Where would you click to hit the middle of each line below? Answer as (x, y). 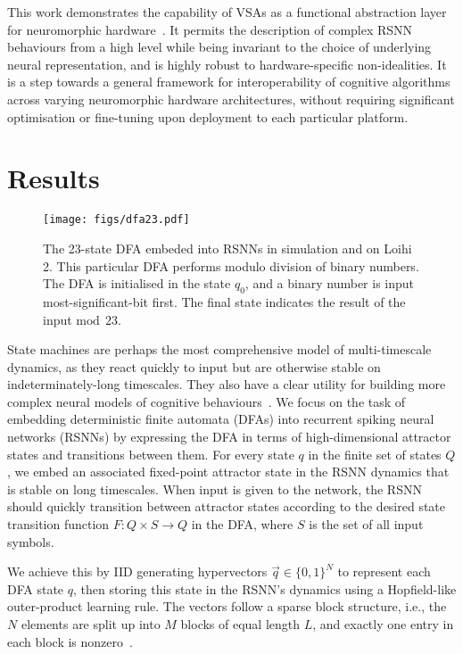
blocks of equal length (240, 624)
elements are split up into (91, 624)
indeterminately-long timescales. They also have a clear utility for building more (227, 384)
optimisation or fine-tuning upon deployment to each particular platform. (208, 116)
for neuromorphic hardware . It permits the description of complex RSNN (210, 29)
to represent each (384, 571)
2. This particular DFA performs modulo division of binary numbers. (231, 265)
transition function (58, 524)
